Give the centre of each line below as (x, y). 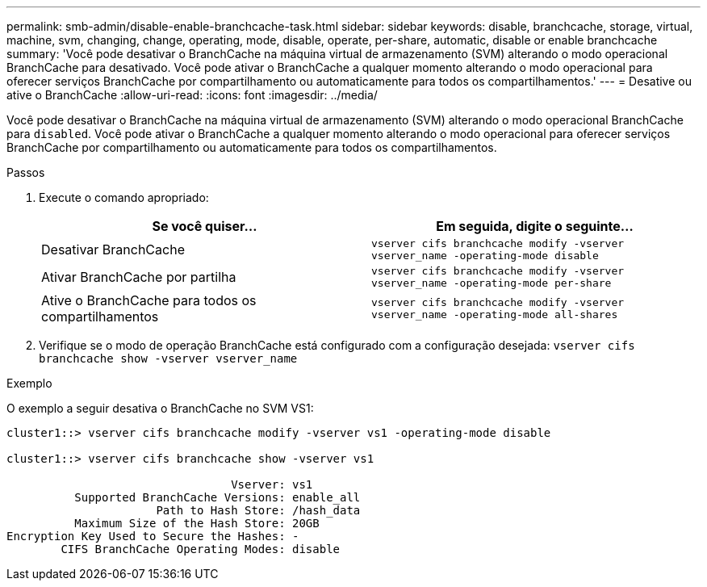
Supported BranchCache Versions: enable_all (218, 497)
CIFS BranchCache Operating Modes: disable (201, 549)
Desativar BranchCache (113, 249)
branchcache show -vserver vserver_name (168, 358)
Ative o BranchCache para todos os (149, 300)
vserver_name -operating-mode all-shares (495, 314)
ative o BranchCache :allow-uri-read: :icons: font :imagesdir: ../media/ (192, 95)
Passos (26, 172)
